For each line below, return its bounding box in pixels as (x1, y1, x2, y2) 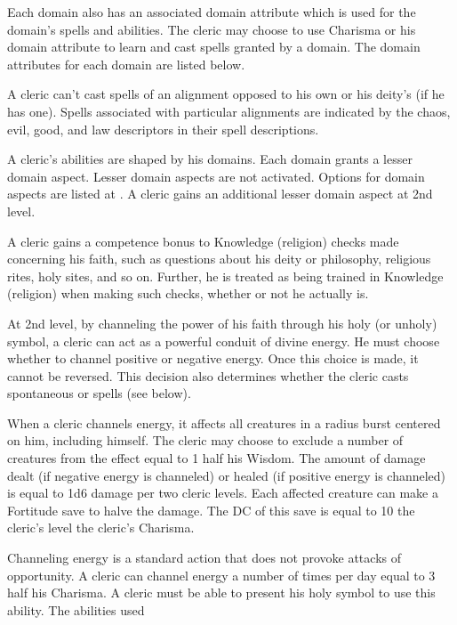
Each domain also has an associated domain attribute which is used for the (7, 3, 416, 20)
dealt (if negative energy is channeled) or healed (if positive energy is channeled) (7, 466, 446, 484)
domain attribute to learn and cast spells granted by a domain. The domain (7, 37, 421, 56)
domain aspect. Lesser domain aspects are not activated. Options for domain (7, 166, 425, 185)
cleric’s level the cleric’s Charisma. (7, 518, 195, 537)
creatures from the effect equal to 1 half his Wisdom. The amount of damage (7, 449, 426, 467)
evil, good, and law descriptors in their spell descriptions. (7, 119, 319, 138)
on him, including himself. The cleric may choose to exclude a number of (7, 431, 404, 450)
